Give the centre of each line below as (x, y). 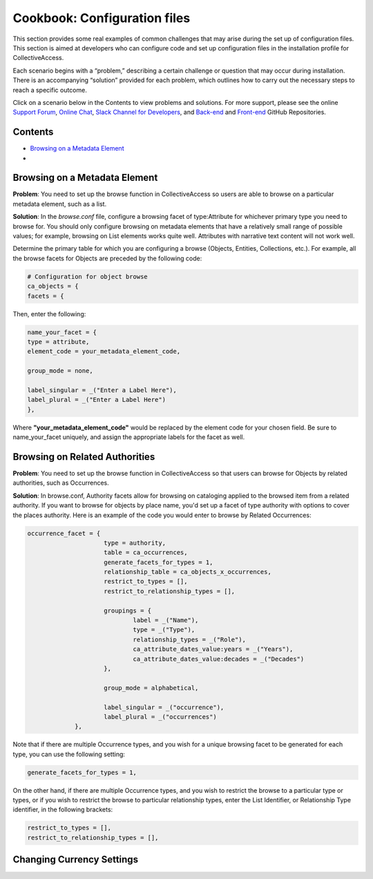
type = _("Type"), (164, 630)
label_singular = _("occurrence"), (164, 707)
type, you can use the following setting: (69, 754)
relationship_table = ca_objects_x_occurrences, (188, 572)
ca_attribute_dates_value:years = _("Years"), (213, 649)
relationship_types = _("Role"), (190, 639)
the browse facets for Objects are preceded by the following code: (107, 258)
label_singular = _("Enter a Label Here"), (102, 390)
